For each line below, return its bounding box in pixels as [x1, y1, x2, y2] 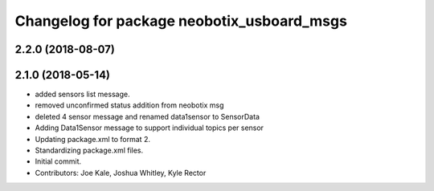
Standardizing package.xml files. [35, 145, 144, 156]
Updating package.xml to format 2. [35, 134, 150, 144]
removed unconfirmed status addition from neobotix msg [35, 100, 224, 110]
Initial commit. [35, 156, 82, 166]
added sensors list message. [35, 89, 130, 100]
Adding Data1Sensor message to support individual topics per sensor [35, 123, 264, 132]
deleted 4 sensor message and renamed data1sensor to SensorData [35, 112, 260, 121]
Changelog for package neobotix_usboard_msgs [14, 12, 347, 30]
